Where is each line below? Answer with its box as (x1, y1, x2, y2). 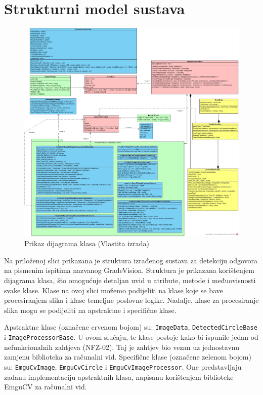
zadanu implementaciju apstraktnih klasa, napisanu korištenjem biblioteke (4, 371, 234, 382)
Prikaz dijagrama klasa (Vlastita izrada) (24, 238, 150, 249)
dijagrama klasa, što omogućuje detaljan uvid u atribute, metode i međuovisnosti (4, 275, 256, 286)
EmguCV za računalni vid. (4, 381, 87, 392)
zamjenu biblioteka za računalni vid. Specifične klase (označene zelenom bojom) (4, 351, 251, 362)
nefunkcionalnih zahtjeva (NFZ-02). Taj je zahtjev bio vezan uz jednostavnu (4, 341, 240, 352)
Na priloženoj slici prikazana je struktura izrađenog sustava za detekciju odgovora (4, 255, 258, 265)
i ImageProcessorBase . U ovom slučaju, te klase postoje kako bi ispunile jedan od (4, 332, 258, 342)
